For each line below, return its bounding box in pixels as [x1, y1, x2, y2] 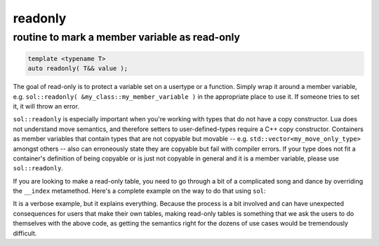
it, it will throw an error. [13, 102, 80, 110]
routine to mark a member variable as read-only [13, 31, 240, 43]
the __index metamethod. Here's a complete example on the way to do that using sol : [13, 186, 266, 196]
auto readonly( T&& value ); [27, 64, 128, 73]
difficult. [13, 228, 37, 238]
